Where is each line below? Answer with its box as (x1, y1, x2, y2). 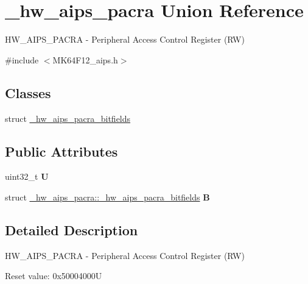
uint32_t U (5, 170, 49, 183)
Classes (5, 83, 51, 102)
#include (5, 53, 39, 66)
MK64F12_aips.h (52, 53, 118, 66)
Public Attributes (5, 141, 118, 160)
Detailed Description (5, 220, 138, 239)
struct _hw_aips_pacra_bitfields (5, 112, 131, 124)
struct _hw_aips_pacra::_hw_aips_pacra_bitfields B (5, 190, 210, 203)
